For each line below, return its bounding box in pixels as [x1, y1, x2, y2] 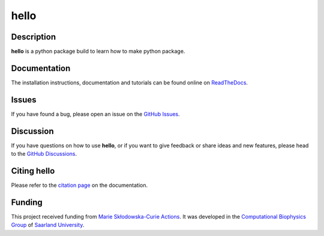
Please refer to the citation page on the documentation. [11, 181, 148, 189]
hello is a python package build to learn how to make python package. [11, 48, 185, 55]
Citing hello [11, 165, 55, 176]
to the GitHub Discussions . [11, 150, 77, 158]
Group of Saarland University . [11, 222, 85, 229]
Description [11, 32, 56, 42]
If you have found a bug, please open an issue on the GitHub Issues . [11, 110, 180, 117]
